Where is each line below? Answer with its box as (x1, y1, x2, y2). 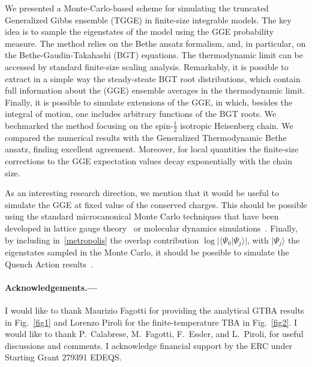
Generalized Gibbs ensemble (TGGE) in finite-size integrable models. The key (5, 13, 292, 26)
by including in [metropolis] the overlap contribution (5, 233, 199, 246)
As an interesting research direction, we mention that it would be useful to (5, 186, 280, 199)
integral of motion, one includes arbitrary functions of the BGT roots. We (5, 107, 277, 120)
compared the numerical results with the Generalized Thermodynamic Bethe (5, 131, 287, 143)
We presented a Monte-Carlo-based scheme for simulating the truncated (5, 2, 269, 14)
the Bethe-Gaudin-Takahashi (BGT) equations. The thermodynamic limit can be (5, 49, 304, 61)
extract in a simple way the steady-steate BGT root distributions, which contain (5, 72, 301, 85)
